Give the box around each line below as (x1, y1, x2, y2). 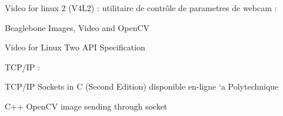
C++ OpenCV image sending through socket (5, 100, 168, 112)
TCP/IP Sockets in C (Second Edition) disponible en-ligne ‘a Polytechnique (5, 80, 279, 93)
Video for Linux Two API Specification (5, 41, 145, 53)
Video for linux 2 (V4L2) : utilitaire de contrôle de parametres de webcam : (5, 2, 277, 13)
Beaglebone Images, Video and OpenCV (5, 21, 150, 33)
